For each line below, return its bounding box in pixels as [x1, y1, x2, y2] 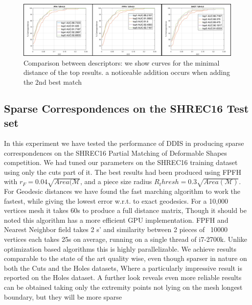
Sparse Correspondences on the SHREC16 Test [4, 100, 249, 116]
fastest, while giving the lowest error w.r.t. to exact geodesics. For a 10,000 [4, 195, 229, 206]
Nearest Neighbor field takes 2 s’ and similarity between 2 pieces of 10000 [4, 224, 228, 235]
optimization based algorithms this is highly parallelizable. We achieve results [4, 243, 237, 254]
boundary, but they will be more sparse [4, 291, 122, 302]
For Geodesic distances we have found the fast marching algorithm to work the [4, 186, 240, 196]
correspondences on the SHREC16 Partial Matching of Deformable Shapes [4, 147, 227, 158]
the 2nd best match [23, 76, 82, 87]
